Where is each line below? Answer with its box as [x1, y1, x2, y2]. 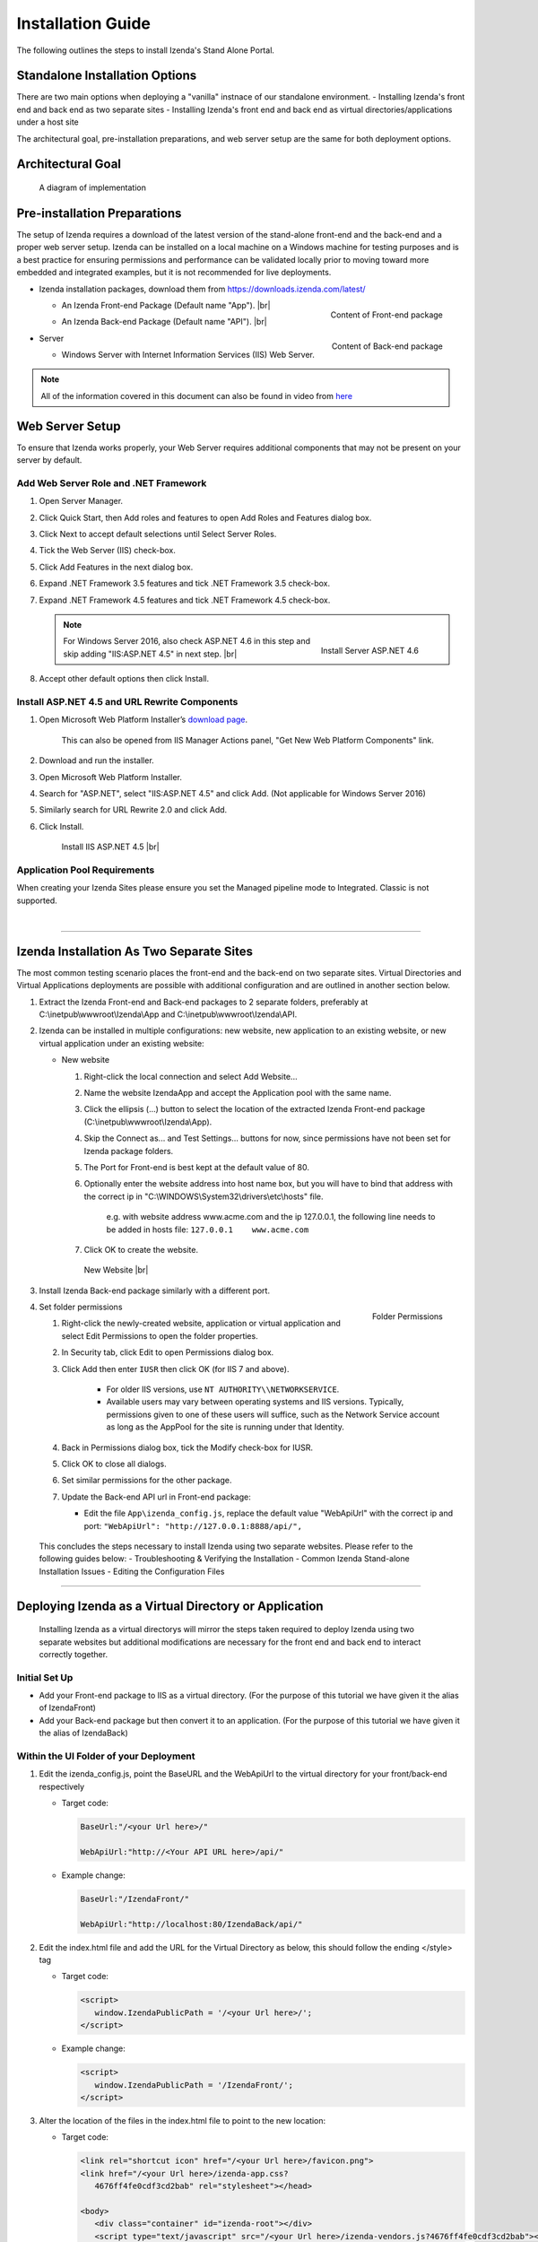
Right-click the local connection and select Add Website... [83, 1071, 298, 1082]
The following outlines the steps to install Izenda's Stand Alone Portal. [16, 45, 275, 56]
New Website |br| [83, 1264, 149, 1275]
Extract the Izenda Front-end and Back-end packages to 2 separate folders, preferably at [39, 996, 369, 1007]
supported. [16, 895, 57, 906]
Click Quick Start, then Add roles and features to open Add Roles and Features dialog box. [39, 512, 372, 523]
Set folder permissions [39, 1301, 123, 1313]
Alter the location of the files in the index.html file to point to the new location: [39, 2115, 326, 2125]
